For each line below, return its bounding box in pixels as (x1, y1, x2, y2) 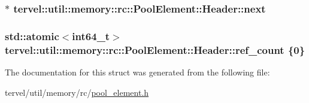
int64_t (72, 28, 110, 43)
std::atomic (5, 28, 59, 43)
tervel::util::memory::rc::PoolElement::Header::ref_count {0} (5, 42, 305, 57)
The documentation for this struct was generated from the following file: (5, 65, 270, 78)
